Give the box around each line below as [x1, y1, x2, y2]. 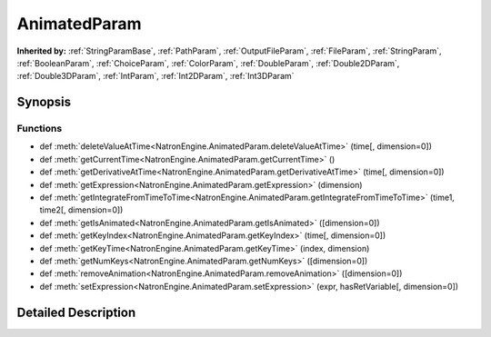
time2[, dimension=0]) [39, 204, 124, 215]
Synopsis [16, 94, 72, 110]
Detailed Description [16, 304, 136, 320]
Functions [16, 123, 63, 135]
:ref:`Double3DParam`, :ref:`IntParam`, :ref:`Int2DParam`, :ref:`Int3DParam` [16, 71, 295, 82]
